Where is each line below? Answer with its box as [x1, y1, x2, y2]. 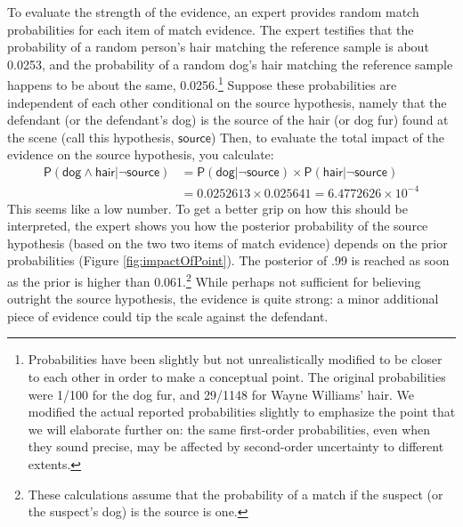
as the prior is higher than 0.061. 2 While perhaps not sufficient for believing [7, 269, 421, 290]
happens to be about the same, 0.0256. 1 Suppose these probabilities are [7, 73, 397, 94]
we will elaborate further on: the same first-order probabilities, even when [28, 419, 431, 438]
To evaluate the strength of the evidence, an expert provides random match [7, 3, 419, 20]
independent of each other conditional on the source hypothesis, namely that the [7, 93, 447, 111]
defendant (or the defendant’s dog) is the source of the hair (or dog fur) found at [7, 110, 449, 129]
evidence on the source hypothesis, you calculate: [7, 145, 274, 164]
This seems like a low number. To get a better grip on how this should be [7, 199, 409, 217]
